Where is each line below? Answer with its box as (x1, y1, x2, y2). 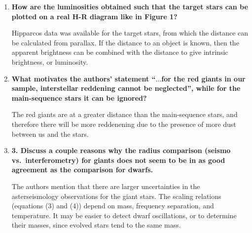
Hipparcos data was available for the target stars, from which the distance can (11, 28, 249, 38)
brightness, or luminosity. (11, 56, 88, 67)
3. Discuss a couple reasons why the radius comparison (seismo (11, 145, 231, 155)
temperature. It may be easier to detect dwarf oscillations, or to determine (11, 210, 237, 220)
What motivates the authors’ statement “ (11, 73, 156, 83)
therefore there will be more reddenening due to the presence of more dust (11, 118, 236, 129)
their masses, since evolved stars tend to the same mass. (11, 220, 181, 230)
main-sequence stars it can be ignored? (11, 92, 147, 103)
